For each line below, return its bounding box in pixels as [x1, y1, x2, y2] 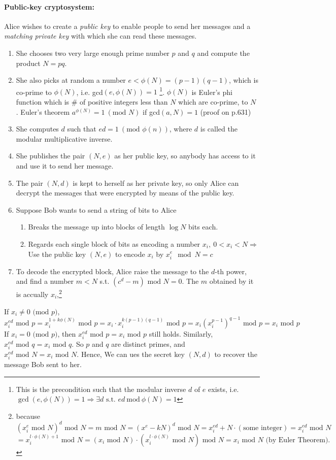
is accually [16, 288, 49, 299]
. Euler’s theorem [16, 106, 70, 117]
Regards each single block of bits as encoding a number [28, 238, 200, 249]
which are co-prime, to [178, 96, 248, 107]
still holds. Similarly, [149, 328, 213, 339]
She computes [16, 123, 59, 134]
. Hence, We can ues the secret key [77, 348, 185, 359]
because [16, 410, 40, 421]
